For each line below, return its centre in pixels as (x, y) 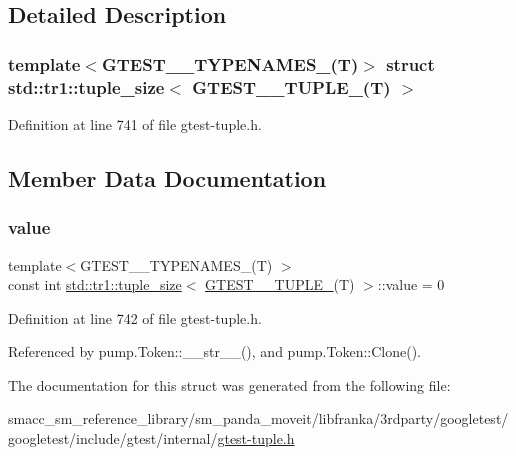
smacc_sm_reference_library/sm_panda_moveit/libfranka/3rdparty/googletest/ (258, 418)
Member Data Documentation (167, 177)
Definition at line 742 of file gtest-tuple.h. (135, 317)
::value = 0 (411, 284)
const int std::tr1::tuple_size (95, 284)
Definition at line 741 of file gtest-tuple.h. (135, 123)
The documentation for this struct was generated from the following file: (229, 384)
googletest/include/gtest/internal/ (113, 438)
